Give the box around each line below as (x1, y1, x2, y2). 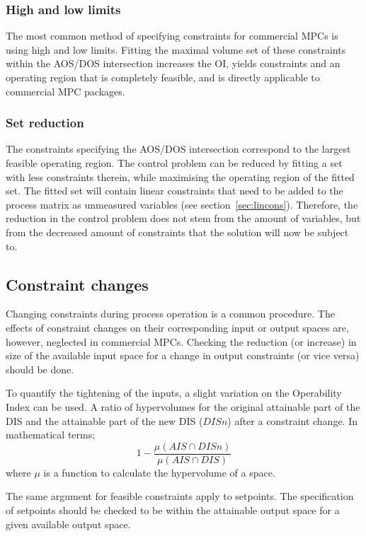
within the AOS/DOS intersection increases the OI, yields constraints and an (6, 56, 341, 71)
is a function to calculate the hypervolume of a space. (43, 465, 275, 479)
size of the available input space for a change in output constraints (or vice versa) (6, 348, 360, 363)
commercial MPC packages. (6, 83, 125, 98)
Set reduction (6, 114, 84, 132)
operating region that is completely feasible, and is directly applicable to (6, 70, 320, 84)
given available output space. (6, 516, 131, 531)
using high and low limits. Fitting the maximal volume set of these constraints (6, 42, 346, 57)
